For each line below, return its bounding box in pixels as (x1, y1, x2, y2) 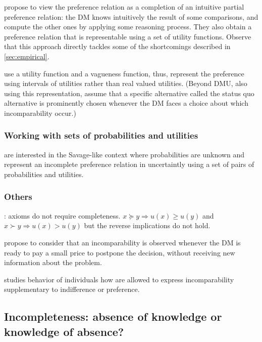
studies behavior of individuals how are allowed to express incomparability (4, 274, 234, 284)
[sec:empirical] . (4, 51, 49, 61)
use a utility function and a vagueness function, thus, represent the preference (4, 68, 244, 78)
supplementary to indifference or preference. (4, 284, 140, 294)
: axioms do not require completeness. (4, 210, 121, 221)
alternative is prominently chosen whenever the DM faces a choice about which (4, 98, 248, 108)
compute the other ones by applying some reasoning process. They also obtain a (4, 21, 252, 32)
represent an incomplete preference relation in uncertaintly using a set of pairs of (4, 159, 254, 169)
